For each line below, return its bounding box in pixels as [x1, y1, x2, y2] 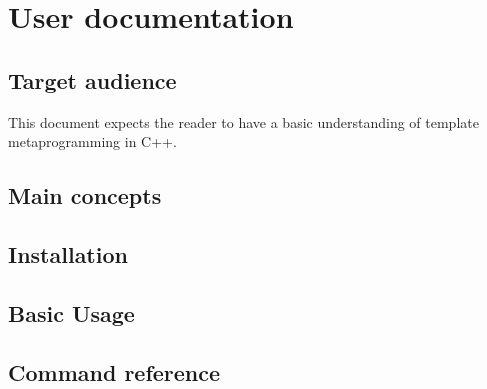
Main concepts [8, 180, 162, 211]
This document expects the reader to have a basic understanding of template [8, 111, 479, 132]
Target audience [8, 64, 177, 95]
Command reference [8, 356, 221, 387]
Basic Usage [8, 297, 135, 328]
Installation [8, 238, 128, 269]
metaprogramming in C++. [8, 131, 177, 152]
